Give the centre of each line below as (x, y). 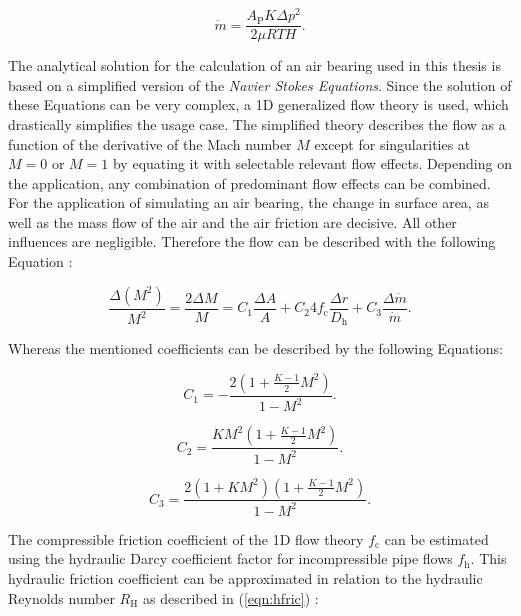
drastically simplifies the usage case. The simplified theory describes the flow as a (257, 123)
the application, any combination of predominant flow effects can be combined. (249, 182)
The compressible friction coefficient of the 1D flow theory (186, 538)
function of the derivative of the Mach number (150, 143)
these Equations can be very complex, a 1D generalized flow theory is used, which (258, 104)
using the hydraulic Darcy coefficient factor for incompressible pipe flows (230, 558)
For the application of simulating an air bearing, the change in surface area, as (248, 202)
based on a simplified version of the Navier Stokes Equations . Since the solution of (260, 84)
